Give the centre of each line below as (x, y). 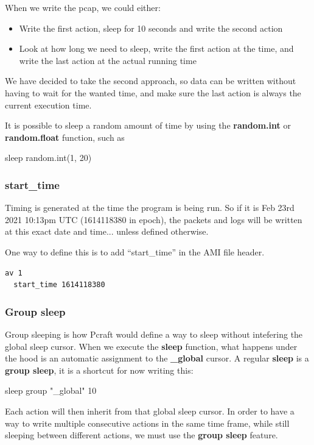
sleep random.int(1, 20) (48, 158)
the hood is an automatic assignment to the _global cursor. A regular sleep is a (157, 358)
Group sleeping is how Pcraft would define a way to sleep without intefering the (154, 334)
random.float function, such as (65, 137)
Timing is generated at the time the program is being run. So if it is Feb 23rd (150, 208)
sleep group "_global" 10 (51, 390)
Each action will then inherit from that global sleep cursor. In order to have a (150, 411)
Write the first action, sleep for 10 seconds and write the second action (151, 28)
